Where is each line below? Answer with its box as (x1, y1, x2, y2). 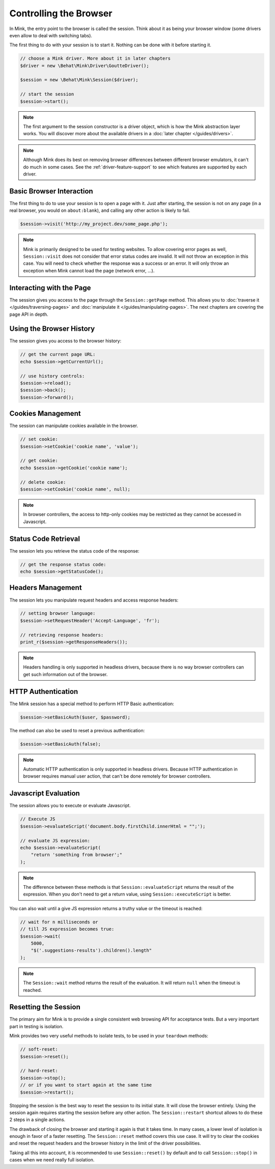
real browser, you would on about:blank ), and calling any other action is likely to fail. (9, 207, 190, 214)
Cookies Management (9, 409, 81, 418)
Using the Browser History (9, 325, 95, 333)
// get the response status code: (20, 561, 106, 567)
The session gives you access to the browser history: (9, 338, 122, 344)
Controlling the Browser (9, 8, 113, 19)
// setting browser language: (20, 610, 96, 616)
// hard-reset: (20, 1068, 58, 1074)
